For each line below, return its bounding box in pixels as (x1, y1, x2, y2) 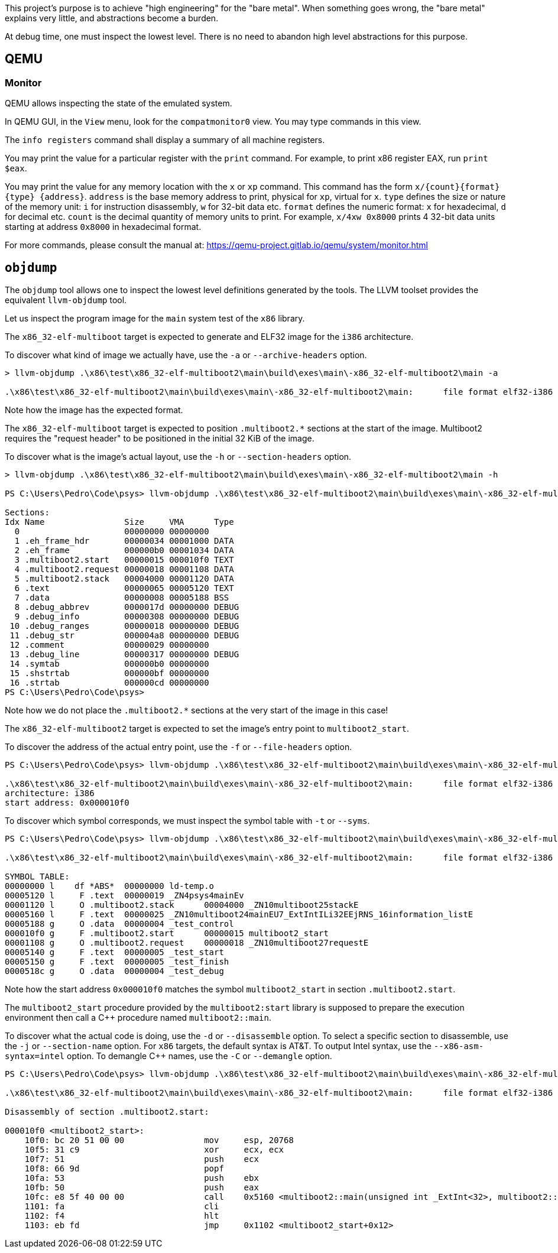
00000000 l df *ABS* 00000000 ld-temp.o (5, 881, 215, 891)
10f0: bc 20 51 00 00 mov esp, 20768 (24, 1135, 294, 1145)
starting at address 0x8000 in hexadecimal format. (5, 222, 202, 232)
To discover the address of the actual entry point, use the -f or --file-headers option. (5, 742, 352, 752)
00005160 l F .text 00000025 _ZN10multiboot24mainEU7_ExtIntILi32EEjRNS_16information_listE (5, 910, 473, 920)
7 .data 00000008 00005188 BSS (14, 593, 229, 603)
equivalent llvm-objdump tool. (5, 295, 127, 306)
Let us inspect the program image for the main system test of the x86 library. (5, 313, 305, 324)
